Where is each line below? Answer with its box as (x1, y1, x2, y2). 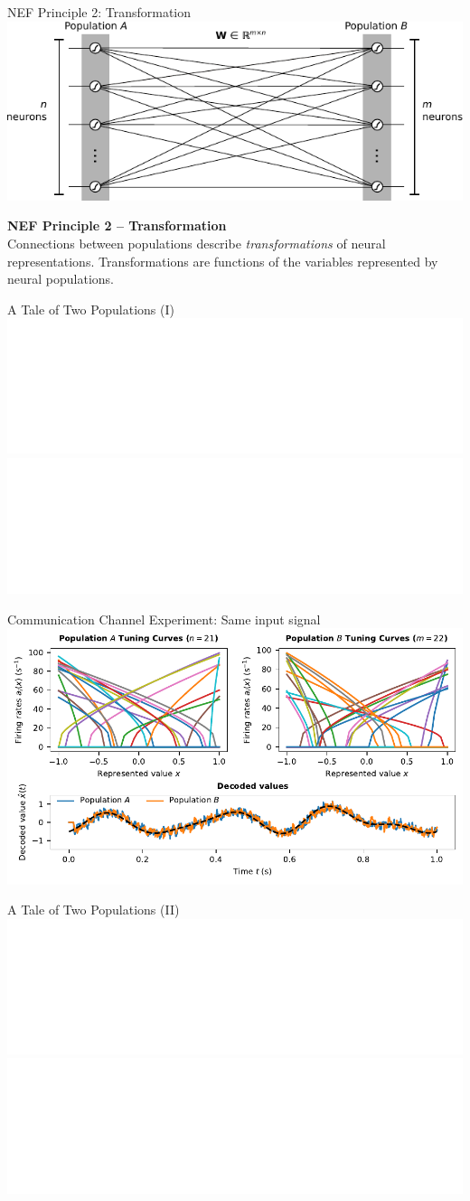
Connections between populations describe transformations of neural (7, 234, 386, 253)
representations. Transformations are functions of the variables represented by (7, 251, 438, 270)
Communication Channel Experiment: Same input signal (7, 609, 321, 628)
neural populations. (7, 269, 114, 288)
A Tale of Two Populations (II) (7, 900, 180, 919)
